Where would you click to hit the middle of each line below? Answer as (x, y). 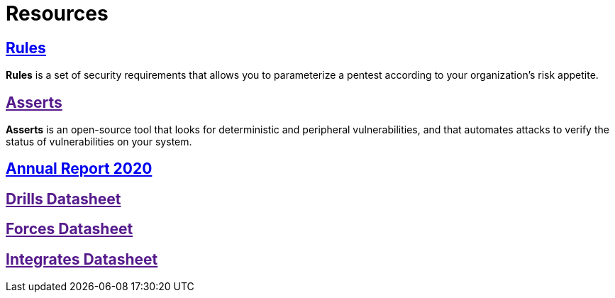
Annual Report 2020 (79, 169)
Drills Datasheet (63, 199)
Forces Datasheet (70, 229)
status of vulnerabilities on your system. (99, 142)
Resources (57, 13)
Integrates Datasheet (82, 259)
